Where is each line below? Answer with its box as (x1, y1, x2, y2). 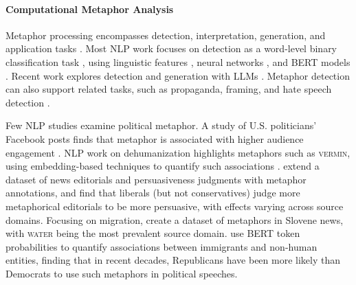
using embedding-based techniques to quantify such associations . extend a (5, 159, 320, 173)
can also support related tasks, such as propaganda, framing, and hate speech (5, 82, 332, 96)
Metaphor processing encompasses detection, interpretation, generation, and (5, 27, 326, 42)
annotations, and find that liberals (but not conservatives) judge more (5, 185, 300, 200)
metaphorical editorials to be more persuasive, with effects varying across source (5, 198, 344, 213)
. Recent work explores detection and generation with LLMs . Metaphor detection (5, 68, 350, 82)
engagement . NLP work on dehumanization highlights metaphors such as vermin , (5, 145, 351, 159)
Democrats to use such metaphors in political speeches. (5, 266, 238, 280)
